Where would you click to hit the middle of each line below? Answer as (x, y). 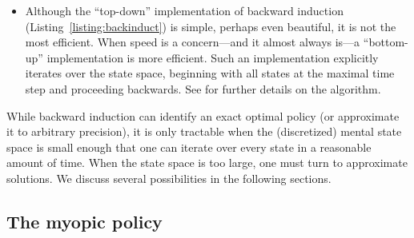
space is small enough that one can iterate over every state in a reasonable (189, 147)
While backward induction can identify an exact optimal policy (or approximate (203, 115)
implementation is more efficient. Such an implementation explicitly (213, 57)
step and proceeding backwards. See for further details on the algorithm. (203, 88)
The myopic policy (84, 221)
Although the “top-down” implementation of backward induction (184, 10)
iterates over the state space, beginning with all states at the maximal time (210, 73)
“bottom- (386, 42)
